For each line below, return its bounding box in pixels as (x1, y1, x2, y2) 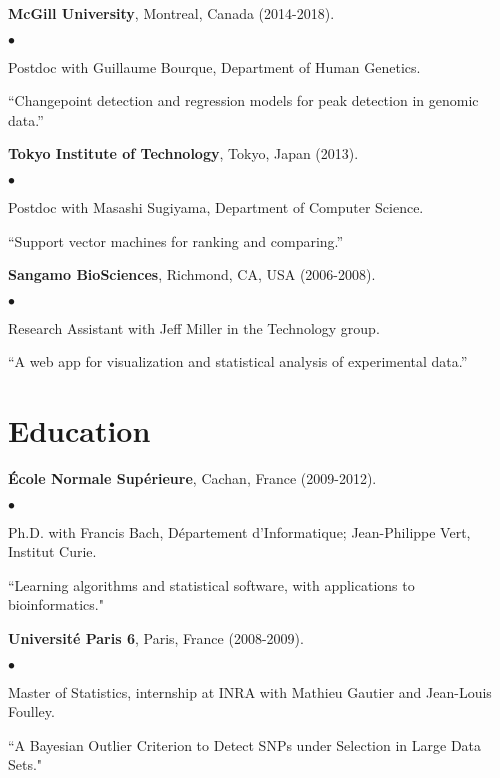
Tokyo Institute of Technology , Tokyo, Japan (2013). (8, 143, 359, 164)
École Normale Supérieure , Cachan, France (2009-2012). (8, 468, 377, 489)
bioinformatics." (8, 594, 104, 615)
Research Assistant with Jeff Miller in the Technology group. (8, 317, 380, 338)
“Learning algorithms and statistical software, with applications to (8, 574, 415, 595)
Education (8, 410, 151, 451)
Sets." (8, 754, 43, 775)
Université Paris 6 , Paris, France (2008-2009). (8, 628, 304, 649)
